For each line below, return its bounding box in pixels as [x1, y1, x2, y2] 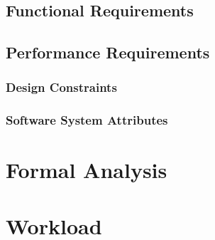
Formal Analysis [6, 155, 167, 184]
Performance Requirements [6, 41, 210, 63]
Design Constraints [6, 78, 117, 96]
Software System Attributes [6, 111, 168, 129]
